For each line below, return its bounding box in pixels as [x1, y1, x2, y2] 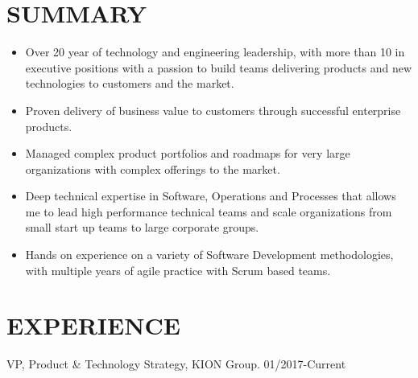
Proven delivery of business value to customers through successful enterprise [25, 101, 401, 118]
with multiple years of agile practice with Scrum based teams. [25, 261, 331, 278]
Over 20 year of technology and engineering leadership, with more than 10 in [25, 43, 405, 60]
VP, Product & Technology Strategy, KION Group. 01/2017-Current [6, 355, 346, 372]
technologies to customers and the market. [25, 75, 234, 92]
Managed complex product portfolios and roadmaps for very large [25, 145, 350, 162]
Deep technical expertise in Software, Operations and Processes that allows [25, 187, 396, 204]
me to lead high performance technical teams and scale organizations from [25, 203, 392, 220]
